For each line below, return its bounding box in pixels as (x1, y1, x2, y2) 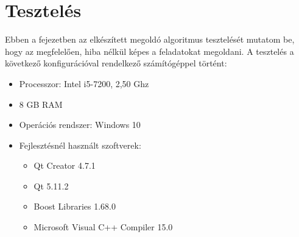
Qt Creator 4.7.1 (33, 159, 96, 172)
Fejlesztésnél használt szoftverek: (19, 138, 141, 151)
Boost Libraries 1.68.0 (33, 200, 116, 213)
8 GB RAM (19, 97, 63, 110)
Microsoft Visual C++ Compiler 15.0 (33, 221, 173, 233)
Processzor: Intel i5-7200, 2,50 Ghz (19, 77, 149, 90)
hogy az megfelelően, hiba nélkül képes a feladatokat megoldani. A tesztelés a (5, 44, 294, 57)
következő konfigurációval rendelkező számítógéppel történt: (5, 57, 227, 69)
